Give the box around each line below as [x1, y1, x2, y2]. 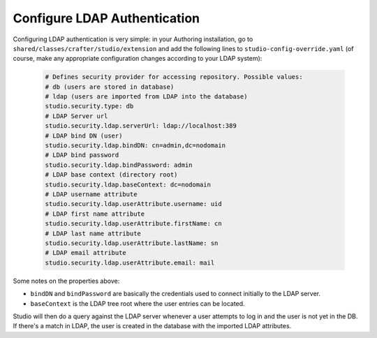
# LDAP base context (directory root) [45, 171, 178, 179]
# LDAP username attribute [45, 191, 138, 198]
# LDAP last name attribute [45, 229, 141, 237]
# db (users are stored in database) [45, 82, 175, 91]
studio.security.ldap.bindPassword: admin [45, 161, 193, 169]
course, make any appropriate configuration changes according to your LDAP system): [13, 54, 263, 63]
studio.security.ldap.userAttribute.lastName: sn [45, 239, 219, 247]
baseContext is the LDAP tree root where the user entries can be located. [30, 299, 245, 307]
